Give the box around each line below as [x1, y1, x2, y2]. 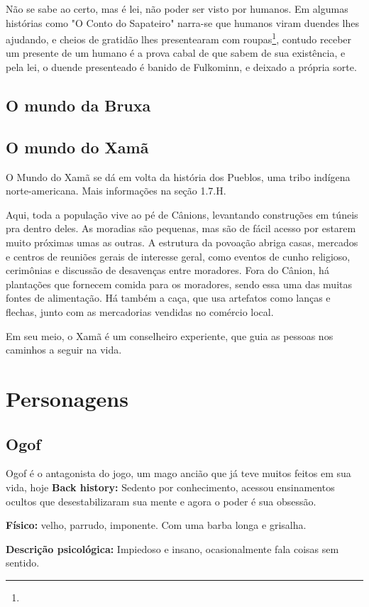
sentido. [6, 555, 40, 570]
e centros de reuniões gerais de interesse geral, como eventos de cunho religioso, [6, 248, 351, 263]
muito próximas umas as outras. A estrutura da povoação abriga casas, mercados [6, 234, 358, 249]
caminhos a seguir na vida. [6, 342, 122, 357]
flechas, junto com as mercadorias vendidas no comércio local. [6, 304, 274, 319]
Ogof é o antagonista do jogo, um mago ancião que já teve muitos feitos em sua [6, 466, 351, 481]
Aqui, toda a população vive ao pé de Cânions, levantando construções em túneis [6, 207, 358, 222]
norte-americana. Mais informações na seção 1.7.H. [6, 183, 226, 198]
